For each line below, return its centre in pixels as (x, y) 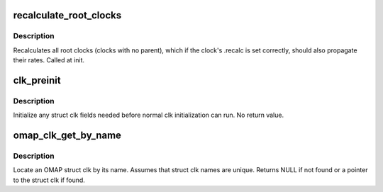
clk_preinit (37, 80)
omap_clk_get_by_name (67, 136)
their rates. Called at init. (49, 60)
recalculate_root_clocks (67, 15)
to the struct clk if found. (49, 180)
